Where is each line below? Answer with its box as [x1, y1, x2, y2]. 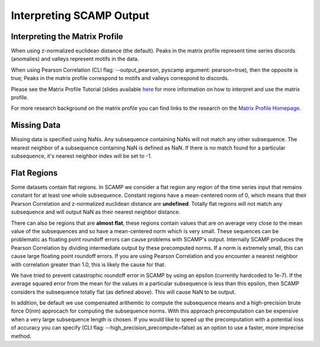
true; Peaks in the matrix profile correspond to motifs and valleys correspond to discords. [11, 75, 229, 82]
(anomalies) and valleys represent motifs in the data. [11, 55, 139, 62]
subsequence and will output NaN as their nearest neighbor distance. [11, 208, 181, 216]
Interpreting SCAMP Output [11, 9, 149, 22]
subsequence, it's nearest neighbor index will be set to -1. [11, 152, 152, 160]
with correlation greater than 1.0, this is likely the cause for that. [11, 261, 166, 268]
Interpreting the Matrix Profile [11, 31, 124, 42]
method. [11, 332, 32, 339]
